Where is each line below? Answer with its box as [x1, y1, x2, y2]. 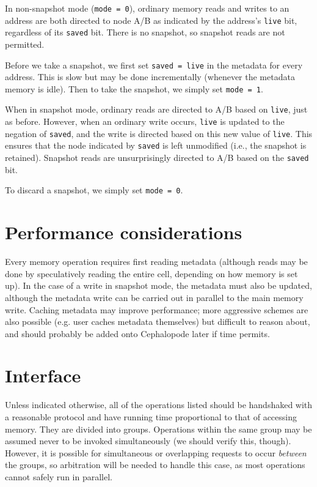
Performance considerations [5, 220, 242, 245]
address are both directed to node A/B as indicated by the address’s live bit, [5, 13, 297, 26]
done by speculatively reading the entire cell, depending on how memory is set [5, 267, 298, 280]
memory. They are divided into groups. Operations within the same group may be [5, 422, 312, 435]
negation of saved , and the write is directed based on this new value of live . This [5, 127, 313, 139]
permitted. [5, 37, 45, 50]
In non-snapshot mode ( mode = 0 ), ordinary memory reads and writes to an [5, 2, 290, 14]
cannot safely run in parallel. [5, 470, 112, 483]
